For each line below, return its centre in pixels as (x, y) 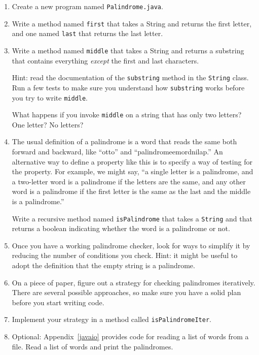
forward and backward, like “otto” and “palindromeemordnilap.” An (117, 152)
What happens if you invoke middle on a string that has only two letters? (127, 115)
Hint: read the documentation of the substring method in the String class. (130, 77)
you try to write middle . (50, 97)
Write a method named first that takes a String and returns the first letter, (132, 23)
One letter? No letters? (48, 124)
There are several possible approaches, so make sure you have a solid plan (126, 292)
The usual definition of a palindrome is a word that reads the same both (124, 141)
